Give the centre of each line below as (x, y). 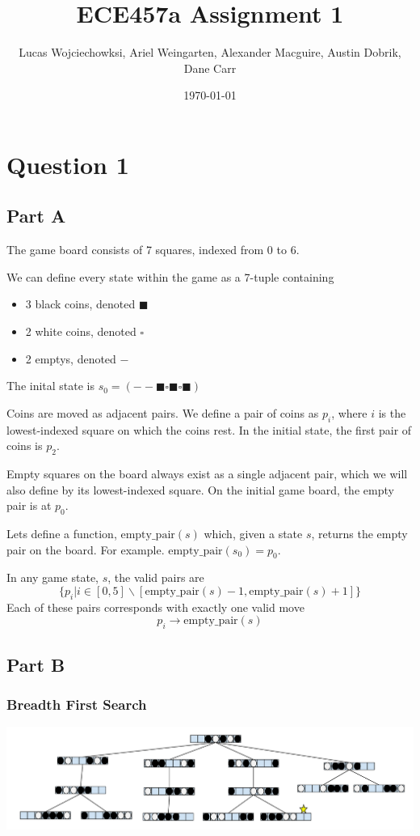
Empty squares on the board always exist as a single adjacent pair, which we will (207, 474)
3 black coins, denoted (80, 304)
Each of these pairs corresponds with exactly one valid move (155, 607)
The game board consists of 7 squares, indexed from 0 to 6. (153, 250)
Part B (36, 664)
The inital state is (51, 386)
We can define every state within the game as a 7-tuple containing (170, 276)
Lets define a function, (62, 534)
